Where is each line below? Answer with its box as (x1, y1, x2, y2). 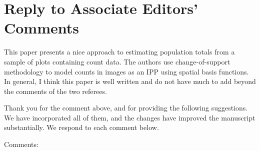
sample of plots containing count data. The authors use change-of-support (4, 56, 230, 66)
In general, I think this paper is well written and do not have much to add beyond (4, 76, 256, 86)
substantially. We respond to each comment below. (4, 122, 159, 132)
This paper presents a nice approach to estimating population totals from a (4, 46, 235, 57)
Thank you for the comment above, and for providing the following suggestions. (4, 102, 248, 113)
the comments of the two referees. (4, 85, 107, 96)
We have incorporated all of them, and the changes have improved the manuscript (4, 112, 255, 122)
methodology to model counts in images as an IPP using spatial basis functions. (4, 66, 249, 76)
